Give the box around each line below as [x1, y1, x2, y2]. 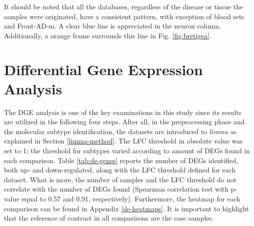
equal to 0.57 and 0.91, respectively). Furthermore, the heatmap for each [22, 194, 241, 204]
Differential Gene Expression [4, 59, 203, 79]
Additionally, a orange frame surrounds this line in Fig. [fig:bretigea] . [4, 30, 212, 40]
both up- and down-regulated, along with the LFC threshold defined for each [4, 165, 236, 175]
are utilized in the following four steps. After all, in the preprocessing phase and [4, 116, 245, 127]
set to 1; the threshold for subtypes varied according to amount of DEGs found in [4, 145, 250, 156]
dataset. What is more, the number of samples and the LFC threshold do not [4, 174, 237, 184]
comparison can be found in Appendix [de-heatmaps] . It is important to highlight [4, 203, 249, 213]
